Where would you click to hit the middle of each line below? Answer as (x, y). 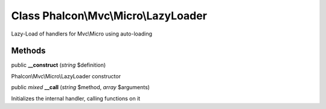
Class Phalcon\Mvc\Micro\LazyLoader (109, 16)
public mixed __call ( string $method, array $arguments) (81, 87)
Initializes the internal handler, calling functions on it (76, 98)
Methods (28, 51)
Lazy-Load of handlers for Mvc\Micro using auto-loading (82, 34)
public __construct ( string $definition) (59, 65)
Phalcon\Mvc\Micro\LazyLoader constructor (66, 76)
